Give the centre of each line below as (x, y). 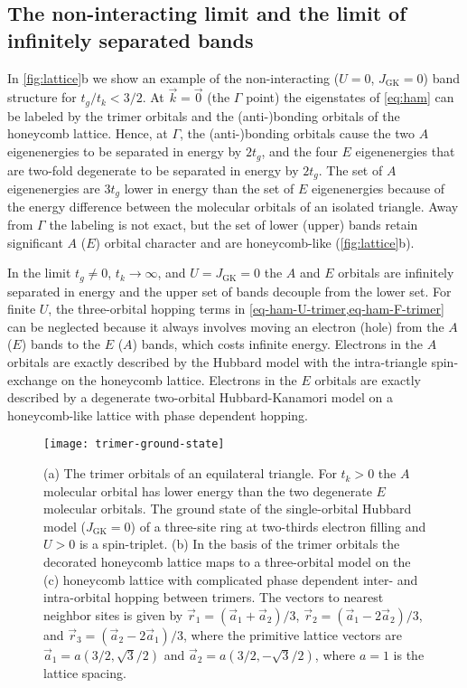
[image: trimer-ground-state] (134, 444)
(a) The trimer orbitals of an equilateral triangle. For (190, 473)
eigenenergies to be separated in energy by (125, 151)
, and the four (299, 151)
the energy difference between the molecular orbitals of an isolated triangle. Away (233, 207)
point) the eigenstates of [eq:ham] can (350, 97)
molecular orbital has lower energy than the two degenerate (208, 490)
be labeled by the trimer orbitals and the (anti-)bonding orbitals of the (204, 115)
